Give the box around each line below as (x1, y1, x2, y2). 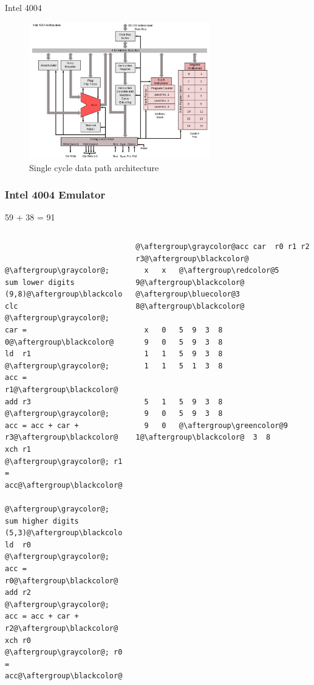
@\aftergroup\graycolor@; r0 (5, 648, 123, 657)
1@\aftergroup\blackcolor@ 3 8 (135, 433, 271, 442)
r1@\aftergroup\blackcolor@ (5, 385, 118, 395)
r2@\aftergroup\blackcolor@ (5, 624, 118, 633)
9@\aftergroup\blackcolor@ (135, 278, 245, 287)
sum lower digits (5, 278, 75, 287)
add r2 (5, 588, 31, 597)
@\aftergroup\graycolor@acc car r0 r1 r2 (135, 242, 310, 251)
